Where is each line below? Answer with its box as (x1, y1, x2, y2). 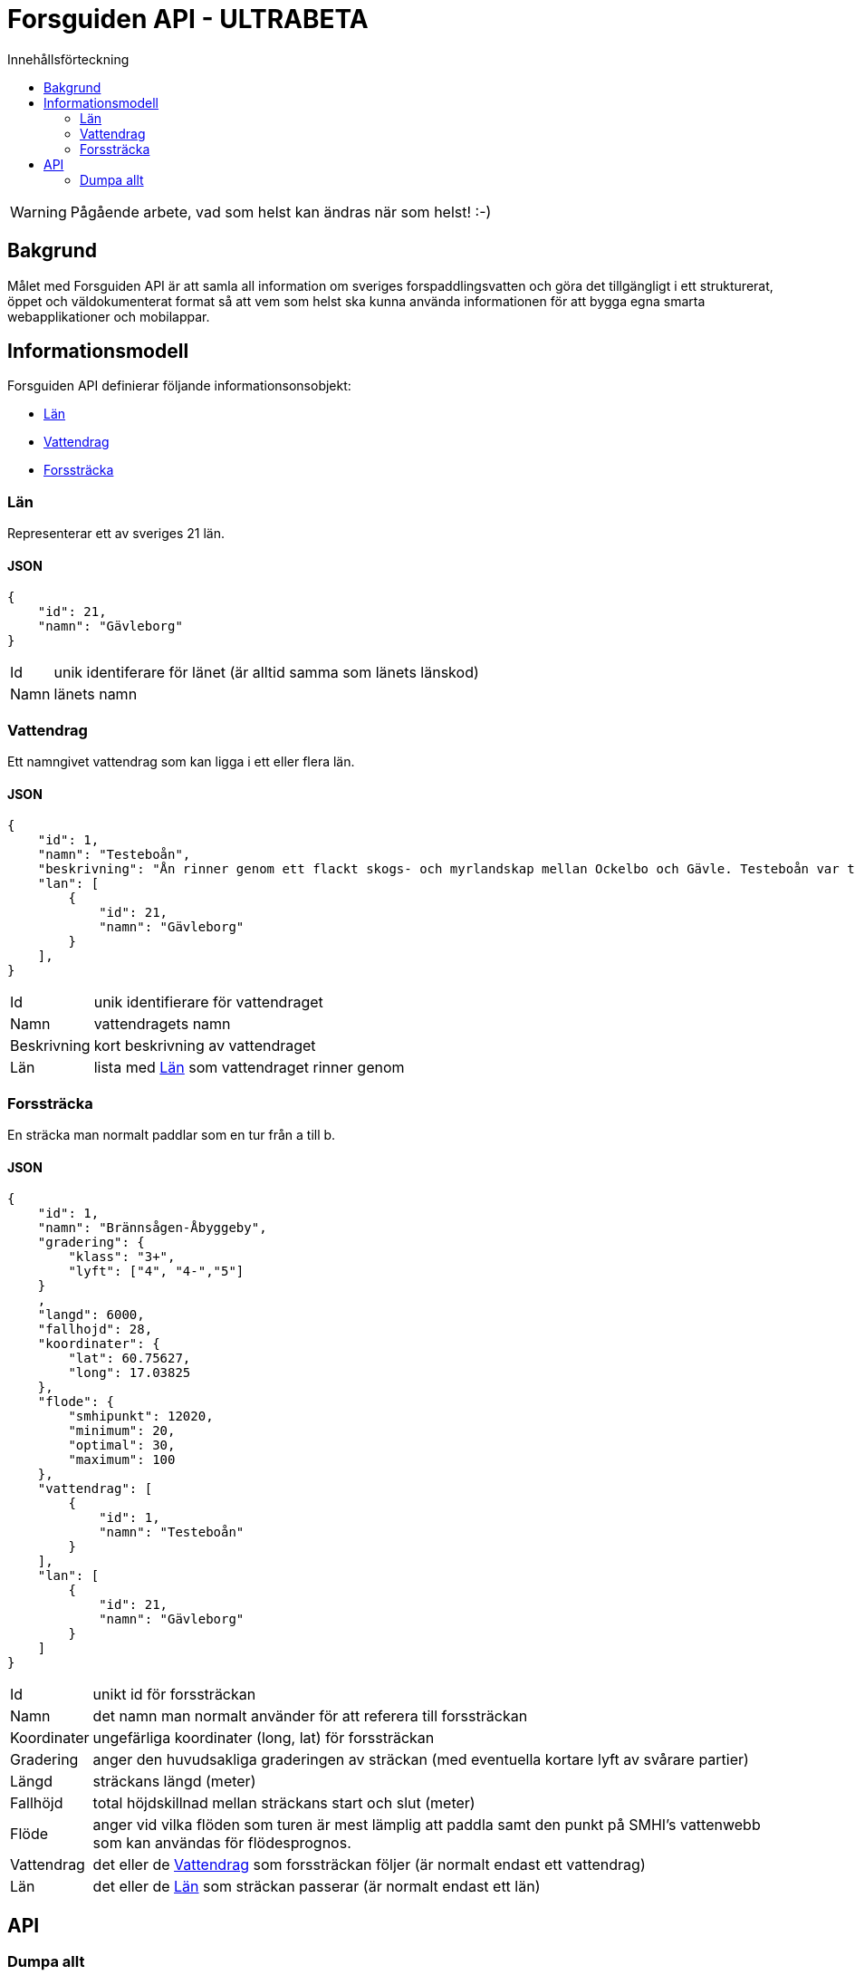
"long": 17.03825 (68, 1365, 191, 1381)
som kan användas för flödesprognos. (92, 1834, 351, 1853)
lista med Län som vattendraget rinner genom (93, 1058, 405, 1077)
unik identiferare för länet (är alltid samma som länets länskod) (53, 663, 479, 682)
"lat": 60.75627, (68, 1351, 191, 1366)
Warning (10, 202, 67, 221)
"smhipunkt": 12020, (68, 1409, 214, 1424)
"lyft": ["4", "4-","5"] (68, 1264, 245, 1279)
